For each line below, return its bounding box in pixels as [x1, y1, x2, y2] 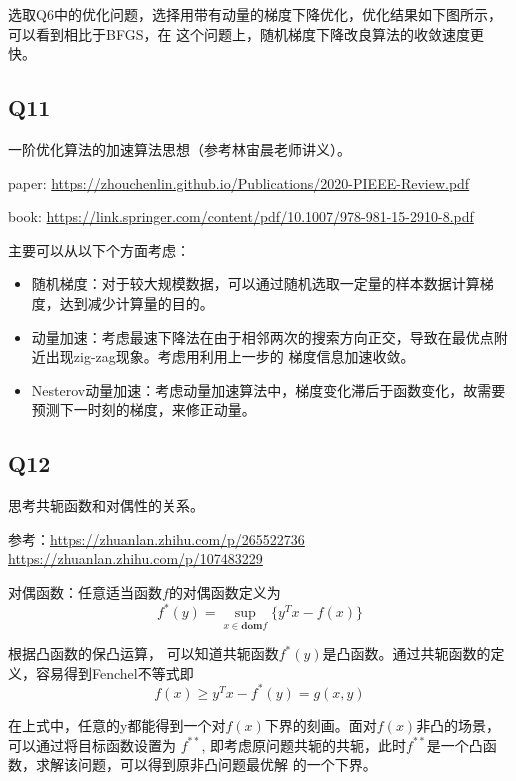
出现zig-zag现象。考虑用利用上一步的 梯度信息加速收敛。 [45, 346, 415, 367]
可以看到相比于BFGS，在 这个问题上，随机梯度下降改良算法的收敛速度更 [8, 23, 485, 44]
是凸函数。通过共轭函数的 [322, 643, 491, 664]
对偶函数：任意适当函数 [8, 581, 162, 602]
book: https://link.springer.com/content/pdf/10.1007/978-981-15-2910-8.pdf [8, 206, 474, 227]
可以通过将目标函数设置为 [8, 734, 176, 755]
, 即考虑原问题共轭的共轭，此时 [201, 734, 407, 755]
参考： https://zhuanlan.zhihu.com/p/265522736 [8, 528, 305, 549]
